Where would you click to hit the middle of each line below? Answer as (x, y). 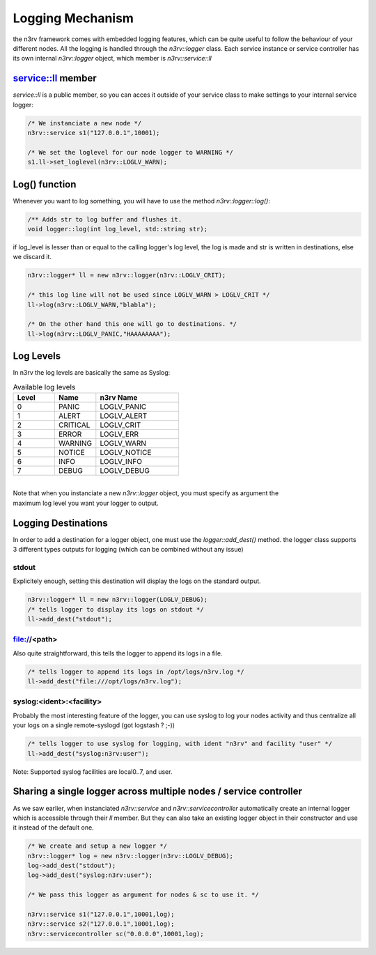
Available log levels (44, 387)
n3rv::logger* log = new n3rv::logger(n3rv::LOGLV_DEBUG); (130, 856)
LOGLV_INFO (121, 462)
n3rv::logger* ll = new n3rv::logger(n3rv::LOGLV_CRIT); (127, 275)
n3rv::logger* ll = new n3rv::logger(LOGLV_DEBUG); (118, 600)
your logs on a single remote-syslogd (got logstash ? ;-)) (94, 725)
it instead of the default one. (53, 828)
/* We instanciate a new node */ (85, 123)
